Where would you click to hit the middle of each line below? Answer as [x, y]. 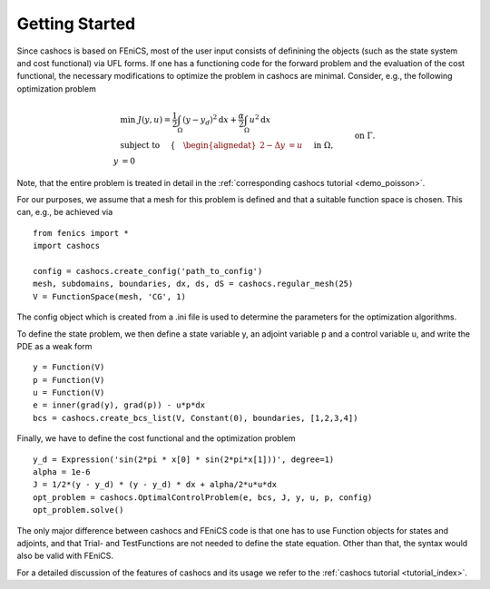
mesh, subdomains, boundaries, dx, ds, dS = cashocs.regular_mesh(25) [193, 284]
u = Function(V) [69, 393]
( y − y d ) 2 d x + [210, 120]
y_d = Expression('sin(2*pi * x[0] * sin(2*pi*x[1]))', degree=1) [184, 459]
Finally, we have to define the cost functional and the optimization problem [156, 438]
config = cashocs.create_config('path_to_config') [148, 271]
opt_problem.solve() [78, 510]
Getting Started [76, 24]
